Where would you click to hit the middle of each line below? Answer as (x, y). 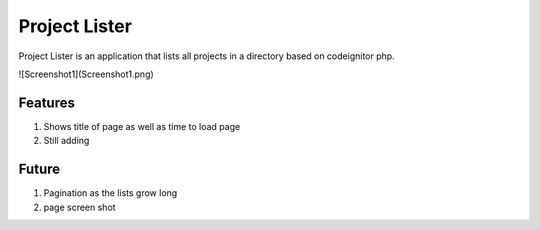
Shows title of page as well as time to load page (142, 126)
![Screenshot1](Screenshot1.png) (86, 74)
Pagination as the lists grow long (110, 193)
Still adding (66, 141)
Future (39, 169)
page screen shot (79, 207)
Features (46, 102)
